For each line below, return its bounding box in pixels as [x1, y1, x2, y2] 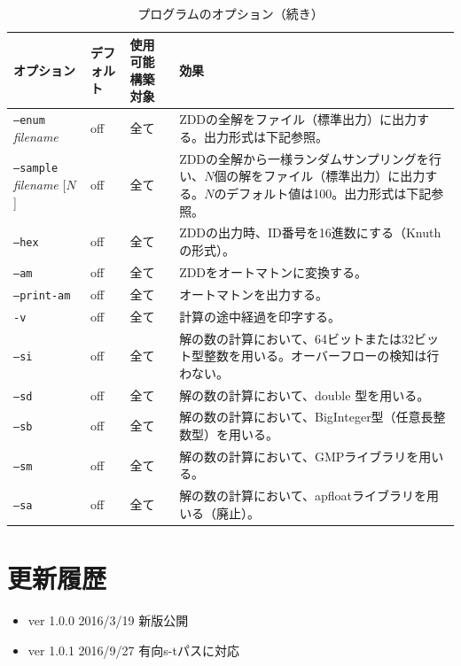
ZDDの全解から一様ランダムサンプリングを [179, 149, 429, 167]
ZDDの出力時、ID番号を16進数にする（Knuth [179, 223, 441, 242]
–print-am [13, 289, 71, 302]
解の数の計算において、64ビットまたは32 [179, 329, 415, 347]
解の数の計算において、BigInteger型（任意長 [179, 407, 434, 426]
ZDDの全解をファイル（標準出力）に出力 [179, 110, 418, 128]
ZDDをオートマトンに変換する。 [179, 262, 368, 281]
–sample [13, 162, 59, 175]
